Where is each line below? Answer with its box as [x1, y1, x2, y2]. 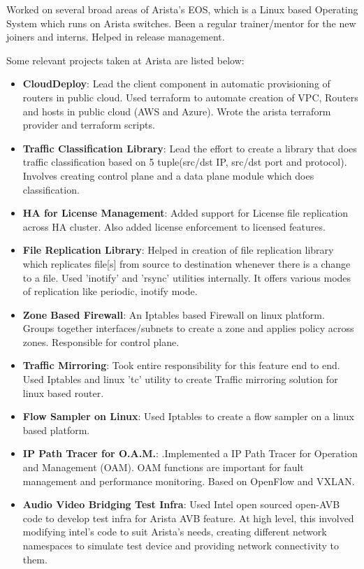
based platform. [22, 422, 90, 437]
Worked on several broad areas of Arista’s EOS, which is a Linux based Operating [6, 2, 358, 16]
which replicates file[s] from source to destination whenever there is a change [22, 256, 351, 271]
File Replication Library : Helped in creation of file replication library [22, 243, 334, 257]
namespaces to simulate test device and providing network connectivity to [22, 538, 340, 552]
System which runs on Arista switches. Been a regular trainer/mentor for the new [6, 15, 356, 30]
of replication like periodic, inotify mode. [22, 284, 198, 298]
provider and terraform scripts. [22, 117, 155, 132]
